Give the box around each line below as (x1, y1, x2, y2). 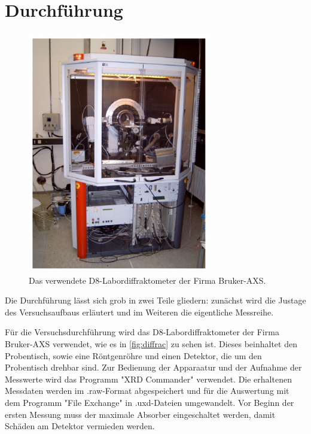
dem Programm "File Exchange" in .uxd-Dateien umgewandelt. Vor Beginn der (5, 396, 294, 408)
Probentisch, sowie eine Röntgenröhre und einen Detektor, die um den (5, 349, 262, 362)
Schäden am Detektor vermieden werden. (5, 420, 155, 432)
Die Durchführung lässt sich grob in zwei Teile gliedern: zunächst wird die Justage (5, 294, 306, 306)
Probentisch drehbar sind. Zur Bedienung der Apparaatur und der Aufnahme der (5, 361, 302, 374)
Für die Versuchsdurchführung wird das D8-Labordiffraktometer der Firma (5, 326, 279, 338)
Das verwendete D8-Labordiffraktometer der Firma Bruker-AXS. (29, 274, 266, 286)
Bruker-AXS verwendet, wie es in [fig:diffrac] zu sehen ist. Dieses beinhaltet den (5, 337, 297, 350)
